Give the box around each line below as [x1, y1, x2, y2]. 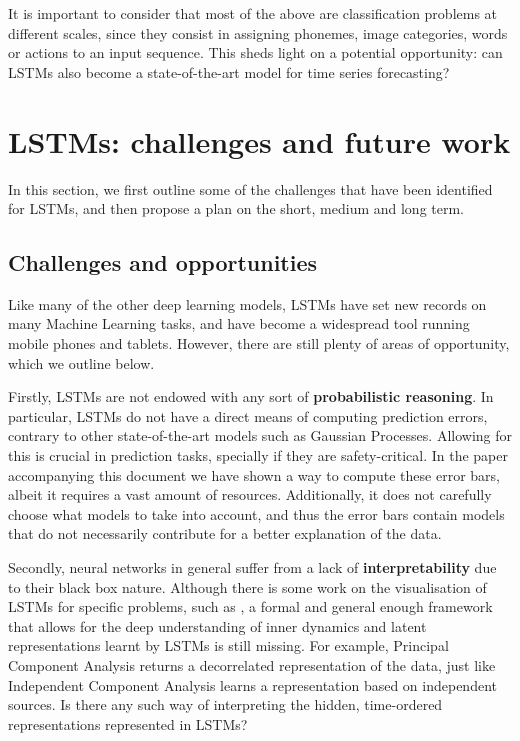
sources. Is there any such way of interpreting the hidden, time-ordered [8, 694, 443, 715]
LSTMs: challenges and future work [8, 120, 511, 161]
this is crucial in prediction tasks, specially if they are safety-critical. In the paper [8, 445, 508, 466]
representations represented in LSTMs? [8, 713, 248, 734]
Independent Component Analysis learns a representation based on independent [8, 674, 497, 695]
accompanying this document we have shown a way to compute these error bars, [8, 464, 500, 485]
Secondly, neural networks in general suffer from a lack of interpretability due [8, 557, 497, 578]
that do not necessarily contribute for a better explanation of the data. [8, 523, 442, 544]
